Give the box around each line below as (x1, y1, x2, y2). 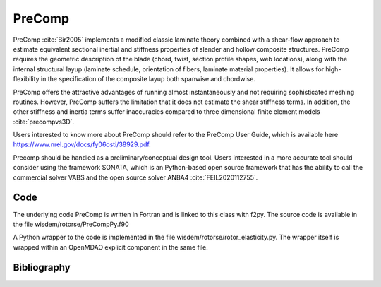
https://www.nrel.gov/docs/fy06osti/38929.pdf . (13, 140, 151, 148)
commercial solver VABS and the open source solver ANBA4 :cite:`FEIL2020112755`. (13, 173, 258, 182)
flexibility (13, 75, 40, 83)
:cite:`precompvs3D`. (13, 117, 74, 126)
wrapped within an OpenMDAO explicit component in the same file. (13, 242, 208, 251)
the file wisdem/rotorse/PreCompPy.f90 (13, 220, 129, 228)
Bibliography (13, 262, 71, 274)
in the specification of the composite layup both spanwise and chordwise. (40, 75, 255, 83)
